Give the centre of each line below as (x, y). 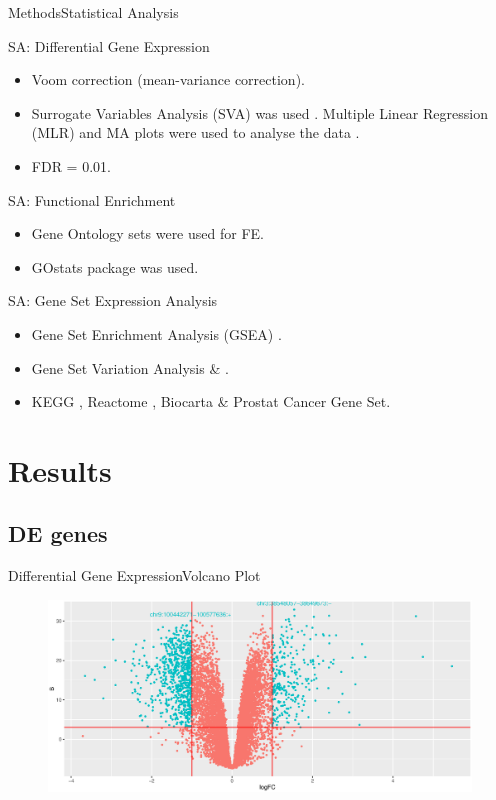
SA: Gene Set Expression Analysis (113, 300)
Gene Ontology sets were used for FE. (147, 233)
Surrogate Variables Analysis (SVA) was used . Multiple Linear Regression (259, 112)
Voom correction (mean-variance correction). (168, 79)
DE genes (58, 533)
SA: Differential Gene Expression (109, 45)
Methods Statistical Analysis (93, 12)
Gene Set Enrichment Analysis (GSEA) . (156, 333)
